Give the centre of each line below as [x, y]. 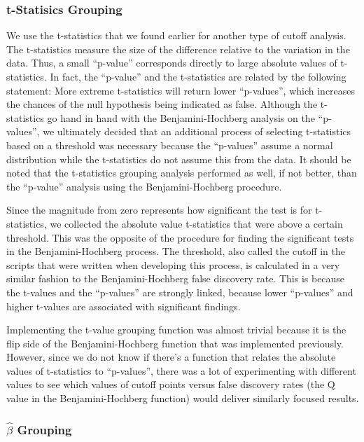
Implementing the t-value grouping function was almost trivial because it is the [176, 330]
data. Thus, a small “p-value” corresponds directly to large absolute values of [172, 63]
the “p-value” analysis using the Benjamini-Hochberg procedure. [144, 186]
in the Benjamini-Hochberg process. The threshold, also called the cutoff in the [176, 251]
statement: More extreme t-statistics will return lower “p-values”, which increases [181, 90]
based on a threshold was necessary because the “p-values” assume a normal [170, 145]
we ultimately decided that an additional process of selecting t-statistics [197, 131]
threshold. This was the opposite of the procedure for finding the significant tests [180, 237]
